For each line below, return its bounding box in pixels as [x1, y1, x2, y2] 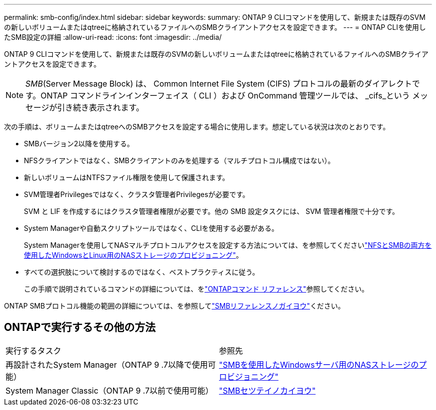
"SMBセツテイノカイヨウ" [219, 385, 316, 396]
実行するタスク [5, 345, 62, 356]
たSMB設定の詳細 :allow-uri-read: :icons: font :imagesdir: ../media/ [4, 33, 222, 41]
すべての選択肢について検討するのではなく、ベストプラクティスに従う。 [24, 268, 259, 276]
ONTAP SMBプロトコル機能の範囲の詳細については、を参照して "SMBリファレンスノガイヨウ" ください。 [4, 302, 345, 310]
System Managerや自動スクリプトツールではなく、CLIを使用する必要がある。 [24, 224, 279, 232]
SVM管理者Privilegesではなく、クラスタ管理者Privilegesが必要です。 [24, 190, 249, 199]
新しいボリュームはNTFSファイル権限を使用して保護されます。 [24, 173, 229, 182]
